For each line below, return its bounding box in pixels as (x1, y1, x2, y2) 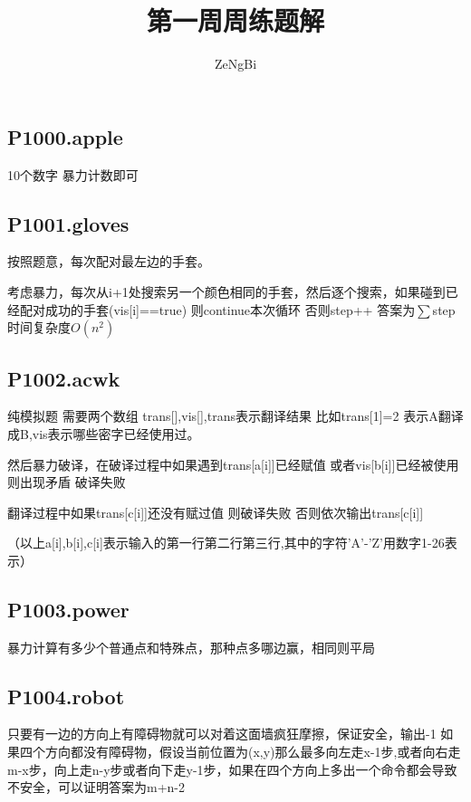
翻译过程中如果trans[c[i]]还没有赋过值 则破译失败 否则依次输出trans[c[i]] (7, 502, 424, 521)
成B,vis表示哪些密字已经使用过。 (7, 424, 200, 443)
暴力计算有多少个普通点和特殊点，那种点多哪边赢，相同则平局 (7, 637, 375, 656)
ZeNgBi (214, 54, 257, 73)
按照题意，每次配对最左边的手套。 (7, 252, 210, 271)
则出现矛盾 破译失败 (7, 473, 126, 492)
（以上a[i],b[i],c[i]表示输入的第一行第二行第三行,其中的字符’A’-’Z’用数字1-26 (7, 533, 445, 552)
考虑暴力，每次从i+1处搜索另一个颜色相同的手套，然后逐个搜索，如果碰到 (7, 282, 446, 301)
